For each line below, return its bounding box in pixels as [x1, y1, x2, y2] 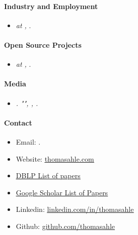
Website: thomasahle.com [16, 153, 94, 164]
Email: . [16, 136, 41, 147]
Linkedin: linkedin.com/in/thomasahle [16, 204, 134, 214]
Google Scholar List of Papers [16, 187, 108, 197]
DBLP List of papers [16, 170, 81, 181]
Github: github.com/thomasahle [16, 220, 115, 231]
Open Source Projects [4, 39, 82, 50]
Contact [4, 117, 32, 128]
